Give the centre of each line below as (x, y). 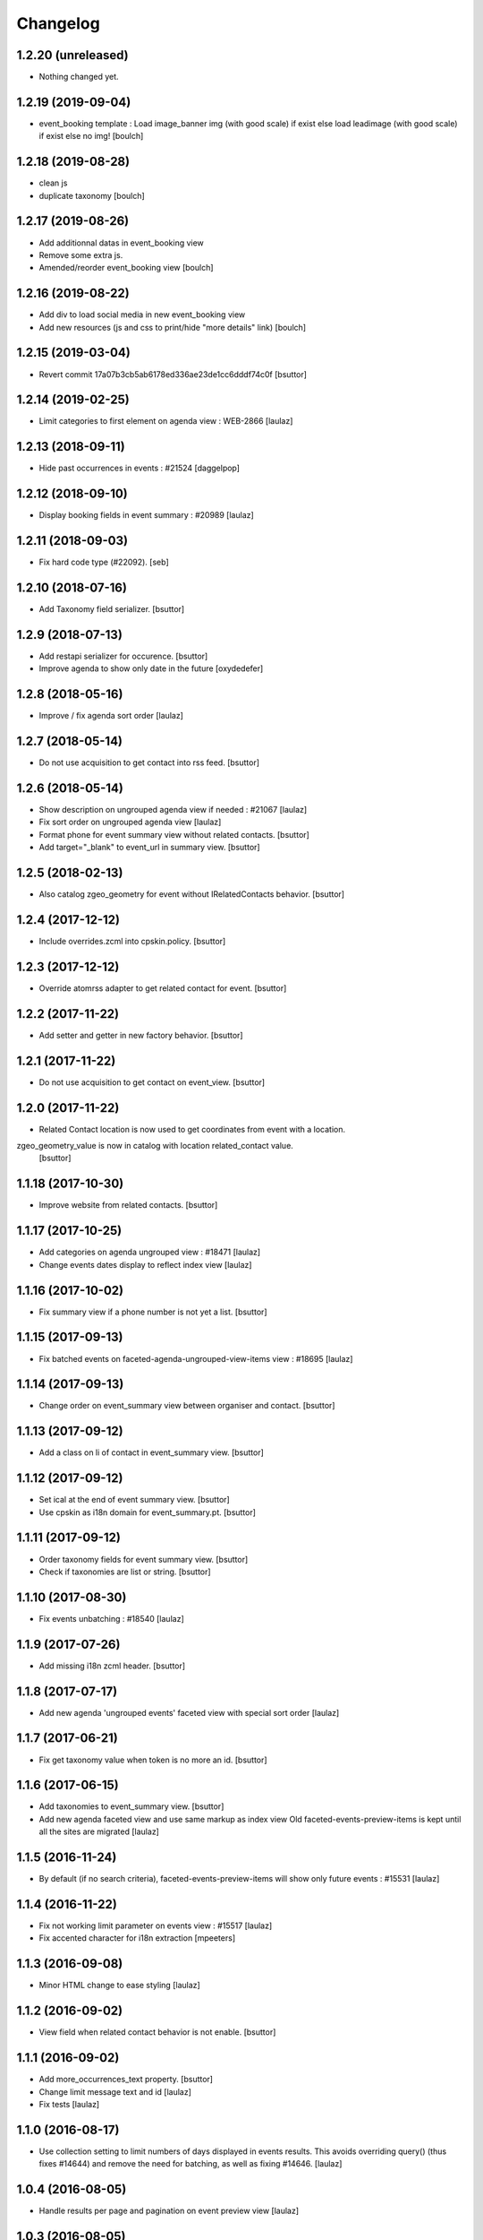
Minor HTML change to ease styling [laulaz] (119, 1986)
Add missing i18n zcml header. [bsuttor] (112, 1666)
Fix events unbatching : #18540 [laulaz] (111, 1618)
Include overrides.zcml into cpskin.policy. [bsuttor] (132, 942)
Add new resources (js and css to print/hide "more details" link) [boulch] (173, 327)
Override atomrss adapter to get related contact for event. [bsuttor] (163, 988)
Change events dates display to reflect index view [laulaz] (145, 1264)
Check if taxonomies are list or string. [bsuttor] (125, 1572)
